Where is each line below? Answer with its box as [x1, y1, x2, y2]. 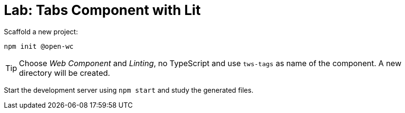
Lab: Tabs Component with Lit [4, 2, 201, 18]
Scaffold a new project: [4, 27, 78, 36]
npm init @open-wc [4, 42, 74, 50]
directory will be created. [19, 68, 110, 78]
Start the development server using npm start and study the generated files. [4, 85, 254, 94]
